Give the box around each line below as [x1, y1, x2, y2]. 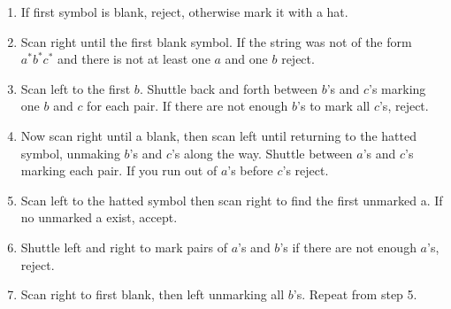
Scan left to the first [20, 79, 131, 97]
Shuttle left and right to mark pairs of [20, 237, 227, 256]
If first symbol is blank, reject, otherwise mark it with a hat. [20, 3, 348, 20]
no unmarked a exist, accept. [20, 208, 178, 227]
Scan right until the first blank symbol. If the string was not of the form [20, 32, 412, 50]
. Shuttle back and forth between [139, 79, 317, 97]
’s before [227, 161, 273, 180]
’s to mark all [297, 97, 371, 115]
